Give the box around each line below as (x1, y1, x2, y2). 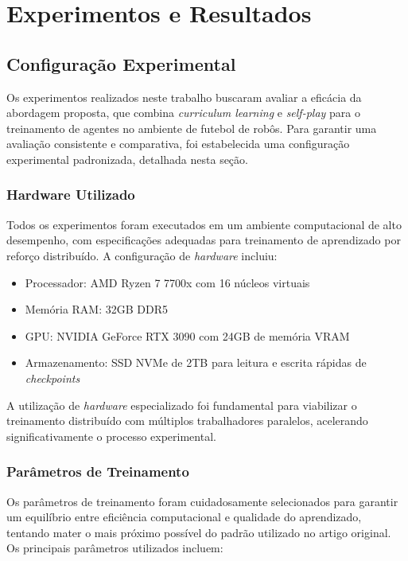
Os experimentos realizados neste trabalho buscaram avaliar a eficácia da (6, 88, 362, 105)
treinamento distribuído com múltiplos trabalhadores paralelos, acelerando (6, 412, 368, 429)
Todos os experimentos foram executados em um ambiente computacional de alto (6, 216, 402, 232)
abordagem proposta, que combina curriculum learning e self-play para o (6, 104, 360, 121)
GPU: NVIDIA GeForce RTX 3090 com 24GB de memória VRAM (25, 327, 350, 344)
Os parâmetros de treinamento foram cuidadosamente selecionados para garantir (6, 493, 398, 509)
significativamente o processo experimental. (6, 427, 216, 444)
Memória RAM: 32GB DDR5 (25, 301, 169, 318)
